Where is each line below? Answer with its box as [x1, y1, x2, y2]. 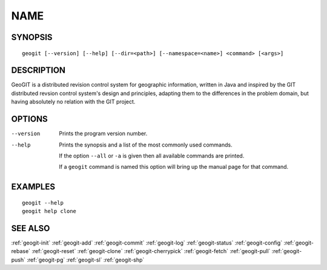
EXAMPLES [11, 182, 56, 192]
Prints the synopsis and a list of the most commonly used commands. [59, 141, 233, 148]
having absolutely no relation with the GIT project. [11, 98, 136, 105]
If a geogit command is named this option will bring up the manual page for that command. [59, 163, 289, 171]
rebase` [11, 248, 30, 255]
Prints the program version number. [59, 130, 148, 137]
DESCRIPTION [11, 65, 66, 76]
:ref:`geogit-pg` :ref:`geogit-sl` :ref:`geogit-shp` [26, 256, 145, 263]
